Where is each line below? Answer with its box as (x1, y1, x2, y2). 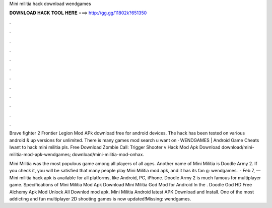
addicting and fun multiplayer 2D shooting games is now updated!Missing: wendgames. (9, 195, 191, 201)
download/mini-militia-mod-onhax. (72, 151, 145, 157)
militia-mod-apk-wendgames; (9, 151, 71, 157)
